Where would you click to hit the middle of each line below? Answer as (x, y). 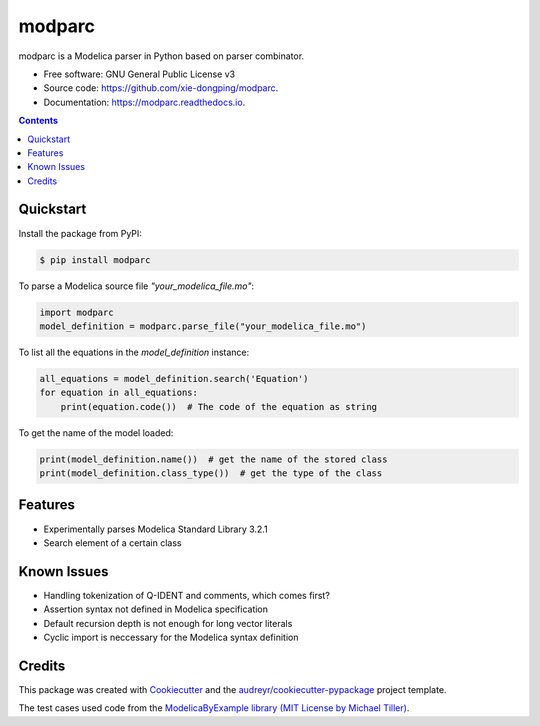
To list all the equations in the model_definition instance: (134, 352)
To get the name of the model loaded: (96, 432)
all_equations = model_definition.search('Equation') (174, 378)
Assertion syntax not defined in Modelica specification (156, 609)
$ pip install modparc (95, 259)
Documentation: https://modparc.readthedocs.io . (144, 102)
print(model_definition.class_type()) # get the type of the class (211, 473)
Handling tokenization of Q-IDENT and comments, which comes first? (186, 595)
